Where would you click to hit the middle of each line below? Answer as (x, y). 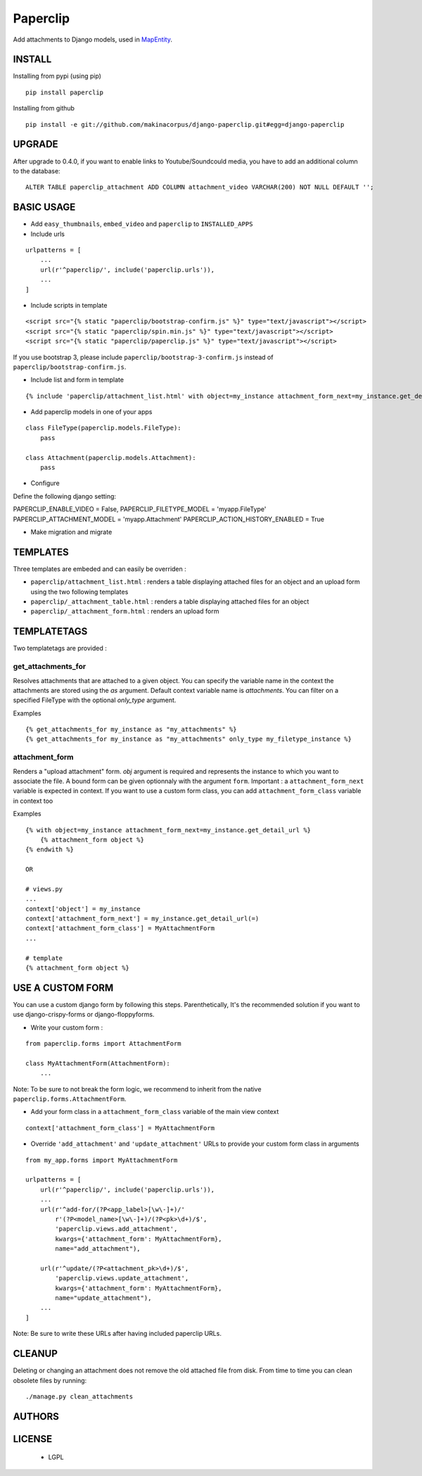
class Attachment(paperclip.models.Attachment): (111, 457)
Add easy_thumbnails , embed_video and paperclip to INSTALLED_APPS (142, 224)
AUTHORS (36, 1416)
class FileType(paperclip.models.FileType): (104, 428)
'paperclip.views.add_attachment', (116, 1229)
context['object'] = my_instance (83, 909)
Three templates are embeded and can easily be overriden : (100, 569)
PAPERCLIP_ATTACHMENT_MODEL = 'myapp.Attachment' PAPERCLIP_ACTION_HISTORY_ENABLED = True (169, 519)
